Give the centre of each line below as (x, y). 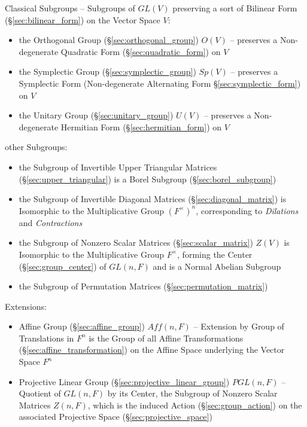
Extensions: (26, 306)
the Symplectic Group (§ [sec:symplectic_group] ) (107, 71)
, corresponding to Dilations (247, 210)
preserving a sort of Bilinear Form (235, 8)
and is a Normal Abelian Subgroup (217, 266)
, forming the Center (215, 254)
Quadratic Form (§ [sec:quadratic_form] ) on (141, 51)
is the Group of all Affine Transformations (166, 338)
